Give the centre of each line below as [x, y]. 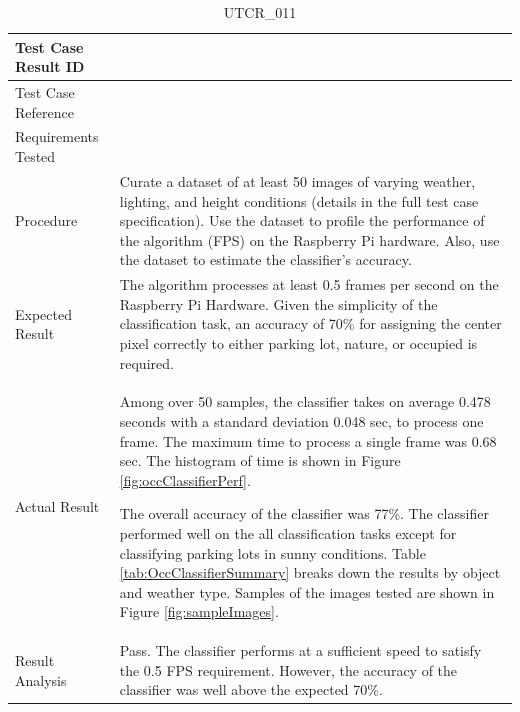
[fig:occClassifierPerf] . [185, 479]
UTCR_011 [260, 12]
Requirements [57, 136]
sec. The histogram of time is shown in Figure [260, 460]
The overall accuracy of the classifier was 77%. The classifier [304, 513]
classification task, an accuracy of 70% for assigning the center [310, 323]
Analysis [41, 679]
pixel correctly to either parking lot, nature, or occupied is [298, 342]
